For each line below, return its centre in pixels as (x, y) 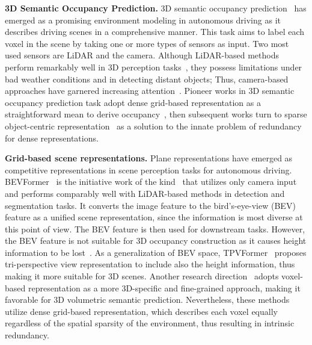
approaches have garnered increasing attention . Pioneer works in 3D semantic (150, 91)
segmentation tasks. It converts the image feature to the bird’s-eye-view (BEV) (150, 205)
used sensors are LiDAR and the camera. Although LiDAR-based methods (142, 55)
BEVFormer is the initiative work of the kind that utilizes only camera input (151, 182)
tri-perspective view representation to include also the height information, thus (150, 264)
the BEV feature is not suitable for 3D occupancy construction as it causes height (156, 241)
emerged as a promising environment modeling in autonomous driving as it (143, 20)
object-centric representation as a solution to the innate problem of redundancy (153, 126)
